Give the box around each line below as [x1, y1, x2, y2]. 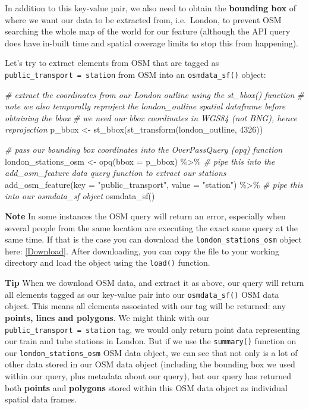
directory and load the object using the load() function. [5, 256, 210, 269]
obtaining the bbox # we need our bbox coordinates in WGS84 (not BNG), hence [5, 111, 297, 124]
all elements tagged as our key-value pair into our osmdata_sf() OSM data [5, 288, 279, 300]
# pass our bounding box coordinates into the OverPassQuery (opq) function [5, 143, 283, 155]
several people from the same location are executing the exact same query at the [5, 221, 298, 234]
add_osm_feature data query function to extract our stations [5, 166, 226, 179]
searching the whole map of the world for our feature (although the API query [5, 25, 291, 37]
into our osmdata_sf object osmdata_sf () [5, 190, 155, 202]
